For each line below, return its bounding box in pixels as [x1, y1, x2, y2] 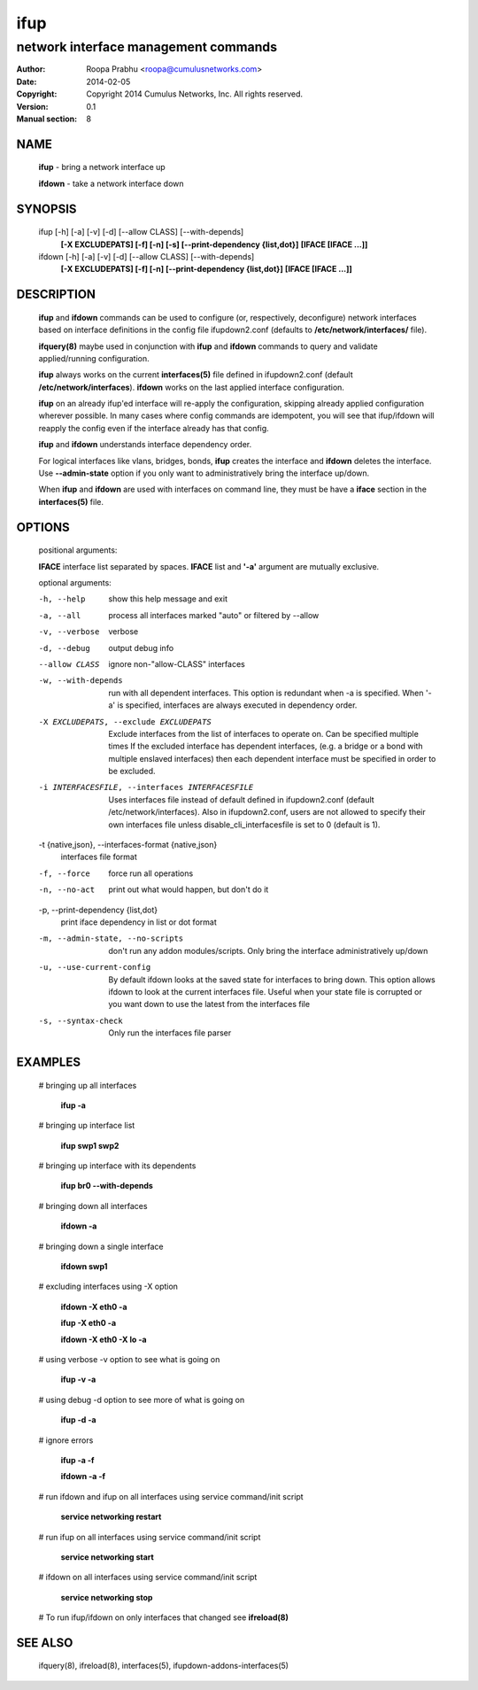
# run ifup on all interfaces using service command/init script [38, 1531, 261, 1542]
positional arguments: [38, 545, 118, 555]
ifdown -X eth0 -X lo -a [60, 1334, 147, 1345]
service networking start [60, 1551, 154, 1562]
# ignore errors [38, 1435, 94, 1446]
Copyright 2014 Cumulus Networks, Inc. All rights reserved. [86, 89, 304, 99]
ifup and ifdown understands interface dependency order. [38, 439, 252, 450]
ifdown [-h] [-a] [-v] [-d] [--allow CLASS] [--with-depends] [38, 251, 255, 261]
